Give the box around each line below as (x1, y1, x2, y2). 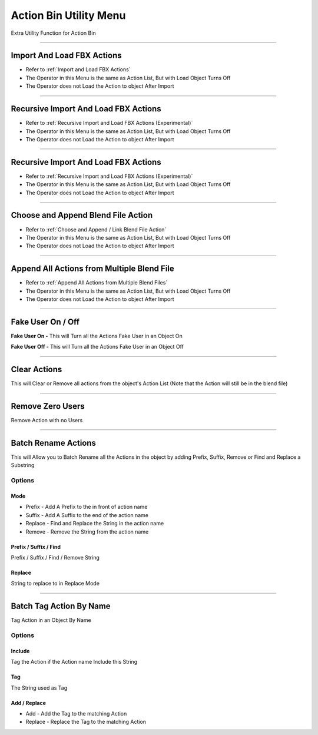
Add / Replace (11, 699, 47, 706)
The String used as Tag (11, 684, 68, 691)
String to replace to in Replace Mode (11, 580, 100, 587)
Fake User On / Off (11, 317, 79, 327)
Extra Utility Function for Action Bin (11, 29, 97, 37)
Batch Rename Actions (11, 438, 97, 448)
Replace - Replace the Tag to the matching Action (25, 719, 147, 726)
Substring (11, 462, 35, 469)
